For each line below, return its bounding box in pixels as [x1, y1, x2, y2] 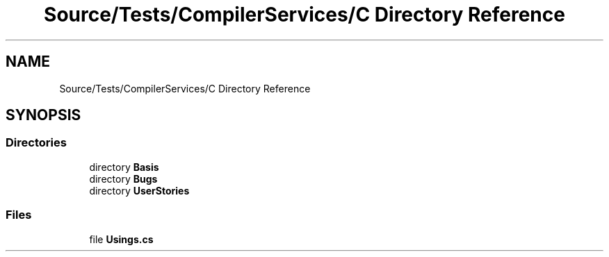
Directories [6, 135, 67, 150]
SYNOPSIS [6, 106, 81, 124]
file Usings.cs [89, 233, 154, 245]
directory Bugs [89, 172, 158, 185]
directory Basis [89, 160, 159, 173]
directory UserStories [89, 184, 190, 197]
